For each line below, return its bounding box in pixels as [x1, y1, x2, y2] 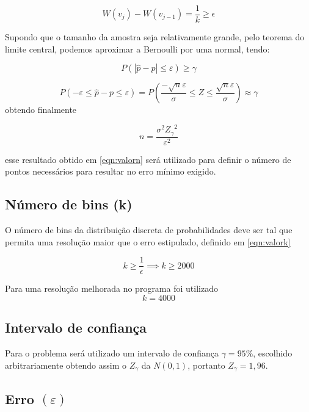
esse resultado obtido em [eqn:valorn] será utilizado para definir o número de [5, 153, 291, 165]
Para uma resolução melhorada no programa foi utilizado [5, 282, 218, 295]
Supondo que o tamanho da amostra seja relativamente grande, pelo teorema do [5, 31, 305, 43]
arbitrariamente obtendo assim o [5, 358, 126, 371]
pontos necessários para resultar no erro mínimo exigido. [5, 165, 216, 178]
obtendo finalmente [5, 103, 77, 116]
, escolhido [253, 347, 293, 360]
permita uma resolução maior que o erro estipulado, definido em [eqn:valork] [5, 235, 291, 248]
